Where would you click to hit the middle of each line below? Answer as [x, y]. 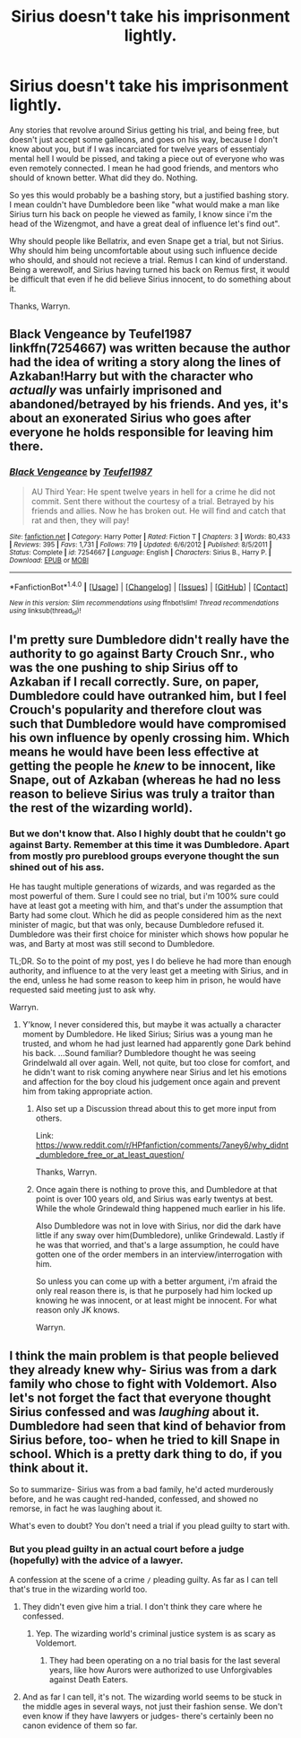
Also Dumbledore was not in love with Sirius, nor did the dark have [158, 1226]
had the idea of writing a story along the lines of [145, 362]
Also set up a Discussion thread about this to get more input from [156, 1109]
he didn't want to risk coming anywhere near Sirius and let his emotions [155, 1072]
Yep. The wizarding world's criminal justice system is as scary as [155, 1634]
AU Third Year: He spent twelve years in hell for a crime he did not [153, 492]
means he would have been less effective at [134, 752]
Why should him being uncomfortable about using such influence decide [143, 250]
